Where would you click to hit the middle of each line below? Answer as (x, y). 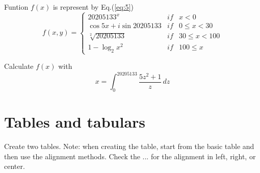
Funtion (16, 7)
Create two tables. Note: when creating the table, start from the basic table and (129, 146)
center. (15, 166)
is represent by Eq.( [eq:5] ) (93, 7)
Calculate (19, 66)
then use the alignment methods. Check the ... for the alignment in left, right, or (130, 156)
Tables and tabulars (75, 122)
